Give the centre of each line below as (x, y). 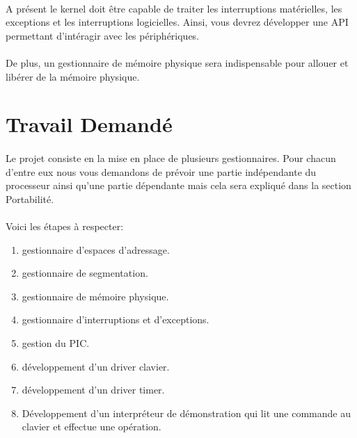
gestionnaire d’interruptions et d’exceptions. (116, 319)
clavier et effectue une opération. (92, 427)
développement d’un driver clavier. (96, 366)
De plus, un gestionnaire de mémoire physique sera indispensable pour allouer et (177, 62)
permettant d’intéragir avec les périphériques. (103, 35)
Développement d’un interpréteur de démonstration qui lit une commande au (186, 413)
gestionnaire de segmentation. (85, 273)
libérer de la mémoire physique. (73, 76)
